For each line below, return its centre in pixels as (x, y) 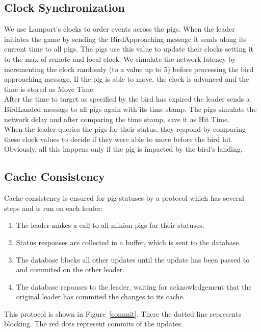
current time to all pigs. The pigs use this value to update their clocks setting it (129, 49)
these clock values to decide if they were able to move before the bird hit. (119, 139)
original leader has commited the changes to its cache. (100, 297)
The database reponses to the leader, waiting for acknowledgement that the (134, 286)
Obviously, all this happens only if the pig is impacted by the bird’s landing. (123, 149)
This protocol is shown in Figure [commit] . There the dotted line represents (123, 313)
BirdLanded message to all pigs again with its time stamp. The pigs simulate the (130, 109)
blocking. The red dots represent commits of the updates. (94, 324)
